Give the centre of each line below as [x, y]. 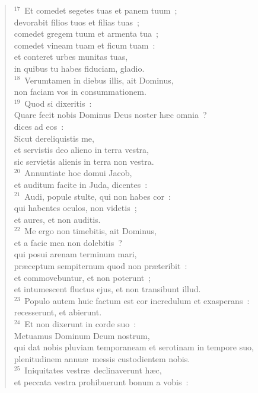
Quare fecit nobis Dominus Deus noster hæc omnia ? [110, 115]
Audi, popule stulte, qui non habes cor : [98, 196]
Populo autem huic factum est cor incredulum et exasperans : [137, 300]
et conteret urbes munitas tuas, [71, 57]
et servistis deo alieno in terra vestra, [81, 150]
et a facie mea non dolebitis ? [68, 242]
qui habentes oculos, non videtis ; [75, 208]
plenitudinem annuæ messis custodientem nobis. [102, 358]
